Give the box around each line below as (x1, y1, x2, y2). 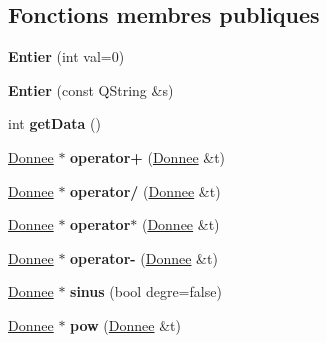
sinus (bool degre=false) (70, 281, 222, 302)
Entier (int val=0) (8, 46, 125, 67)
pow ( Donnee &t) (70, 314, 181, 335)
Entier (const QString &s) (8, 79, 174, 100)
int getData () (8, 113, 101, 134)
